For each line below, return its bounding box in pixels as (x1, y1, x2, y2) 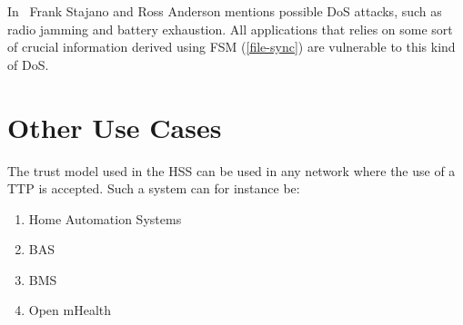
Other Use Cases (7, 108, 222, 145)
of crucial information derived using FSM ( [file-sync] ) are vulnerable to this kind (7, 37, 456, 56)
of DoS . (7, 54, 49, 74)
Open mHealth (28, 300, 112, 320)
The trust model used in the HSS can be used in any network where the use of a (7, 161, 456, 180)
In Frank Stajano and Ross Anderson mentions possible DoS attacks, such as (7, 2, 442, 20)
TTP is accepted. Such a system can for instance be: (7, 179, 300, 198)
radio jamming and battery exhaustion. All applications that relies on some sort (7, 19, 453, 38)
